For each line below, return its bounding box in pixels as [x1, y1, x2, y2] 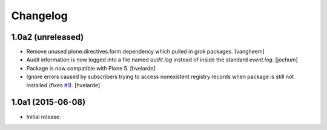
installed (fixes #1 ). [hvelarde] [26, 81, 101, 88]
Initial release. [26, 113, 61, 120]
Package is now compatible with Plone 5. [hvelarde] [26, 64, 156, 72]
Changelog [11, 9, 68, 22]
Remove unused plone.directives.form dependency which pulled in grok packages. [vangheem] [26, 48, 265, 55]
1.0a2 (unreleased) [11, 32, 84, 42]
